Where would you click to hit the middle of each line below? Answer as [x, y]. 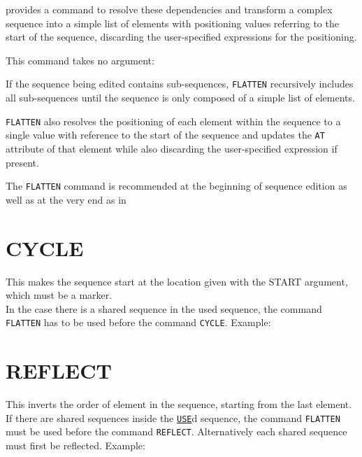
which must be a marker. [59, 295]
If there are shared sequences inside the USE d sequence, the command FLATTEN [173, 417]
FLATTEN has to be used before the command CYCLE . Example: [138, 322]
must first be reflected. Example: [75, 445]
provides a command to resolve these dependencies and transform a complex [169, 9]
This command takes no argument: [80, 60]
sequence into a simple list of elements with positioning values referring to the [172, 23]
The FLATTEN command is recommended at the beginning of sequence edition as [176, 186]
